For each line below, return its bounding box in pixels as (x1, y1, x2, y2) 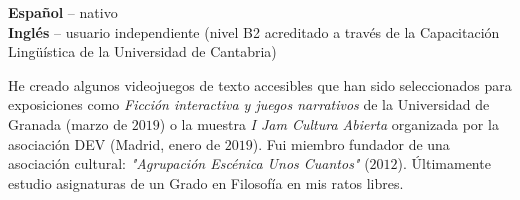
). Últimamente (397, 153, 491, 174)
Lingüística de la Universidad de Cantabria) (8, 41, 277, 62)
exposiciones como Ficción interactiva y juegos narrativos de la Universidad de (8, 94, 490, 115)
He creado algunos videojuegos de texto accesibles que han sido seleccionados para (8, 74, 512, 95)
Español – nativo (8, 2, 118, 22)
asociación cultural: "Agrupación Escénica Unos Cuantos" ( (8, 153, 370, 174)
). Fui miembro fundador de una (252, 133, 450, 154)
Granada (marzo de (8, 113, 128, 134)
